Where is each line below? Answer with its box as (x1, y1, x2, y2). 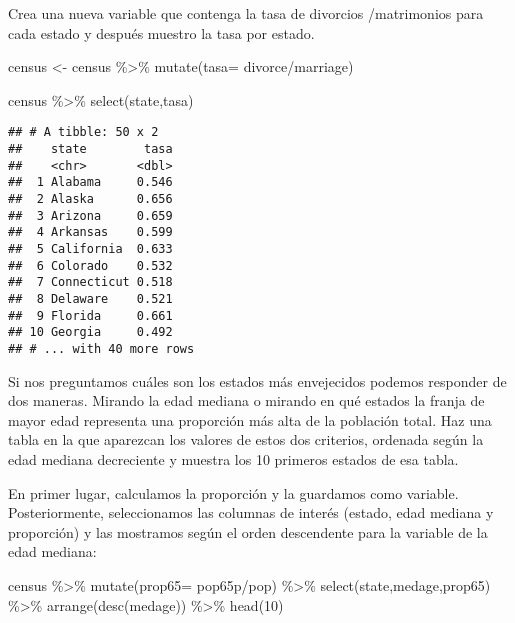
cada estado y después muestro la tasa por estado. (8, 22, 315, 43)
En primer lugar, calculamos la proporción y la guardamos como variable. (8, 482, 459, 503)
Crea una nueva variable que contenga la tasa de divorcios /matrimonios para (8, 3, 484, 23)
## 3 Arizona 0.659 (8, 208, 173, 223)
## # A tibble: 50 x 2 (8, 125, 159, 140)
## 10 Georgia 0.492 (8, 325, 173, 340)
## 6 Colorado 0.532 (8, 258, 173, 273)
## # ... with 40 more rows (8, 341, 195, 356)
